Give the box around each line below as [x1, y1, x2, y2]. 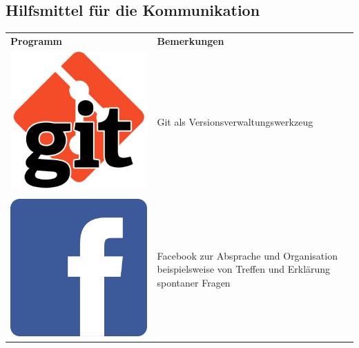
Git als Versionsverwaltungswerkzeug [157, 114, 313, 128]
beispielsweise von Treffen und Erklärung [157, 262, 331, 276]
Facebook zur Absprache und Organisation [157, 248, 338, 262]
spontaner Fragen [157, 275, 231, 289]
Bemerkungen [157, 33, 224, 48]
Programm [10, 33, 63, 48]
